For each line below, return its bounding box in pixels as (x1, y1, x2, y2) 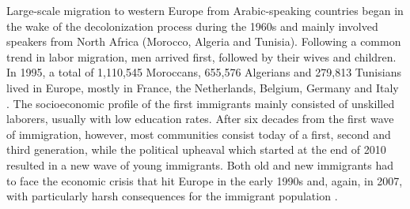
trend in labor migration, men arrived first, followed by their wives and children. (6, 48, 397, 65)
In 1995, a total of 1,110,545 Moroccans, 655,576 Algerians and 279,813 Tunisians (6, 64, 401, 80)
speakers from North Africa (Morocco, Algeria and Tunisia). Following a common (6, 33, 401, 50)
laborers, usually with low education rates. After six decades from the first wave (6, 110, 394, 127)
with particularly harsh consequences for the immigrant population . (6, 188, 338, 204)
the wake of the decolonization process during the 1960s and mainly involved (6, 17, 378, 34)
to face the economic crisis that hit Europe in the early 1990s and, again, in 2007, (6, 172, 403, 188)
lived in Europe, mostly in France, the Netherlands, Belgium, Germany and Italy (6, 79, 399, 95)
